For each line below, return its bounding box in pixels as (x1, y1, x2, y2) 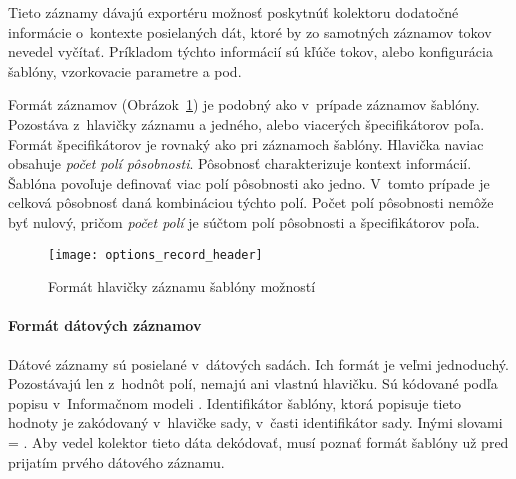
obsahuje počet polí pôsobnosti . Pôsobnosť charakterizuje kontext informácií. (8, 153, 472, 174)
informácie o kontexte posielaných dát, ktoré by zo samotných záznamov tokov (8, 21, 492, 42)
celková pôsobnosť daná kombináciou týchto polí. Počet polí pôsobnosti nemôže (8, 192, 494, 213)
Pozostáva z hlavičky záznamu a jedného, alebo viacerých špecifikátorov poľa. (8, 113, 485, 134)
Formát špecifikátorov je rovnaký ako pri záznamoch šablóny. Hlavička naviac (8, 133, 484, 154)
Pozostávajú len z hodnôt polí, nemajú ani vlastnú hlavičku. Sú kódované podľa (8, 373, 498, 394)
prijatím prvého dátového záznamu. (8, 451, 225, 472)
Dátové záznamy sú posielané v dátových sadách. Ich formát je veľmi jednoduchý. (8, 353, 509, 374)
